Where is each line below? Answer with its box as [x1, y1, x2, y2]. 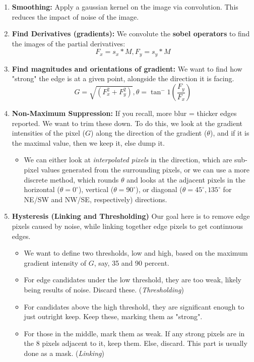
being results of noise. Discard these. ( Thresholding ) [24, 284, 184, 294]
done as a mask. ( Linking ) [24, 347, 104, 358]
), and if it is [210, 128, 249, 138]
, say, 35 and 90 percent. [94, 257, 169, 268]
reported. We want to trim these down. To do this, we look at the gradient [12, 117, 243, 128]
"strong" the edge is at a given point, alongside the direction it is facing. [12, 73, 234, 84]
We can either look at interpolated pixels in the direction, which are [24, 154, 232, 165]
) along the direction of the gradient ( [91, 128, 207, 138]
